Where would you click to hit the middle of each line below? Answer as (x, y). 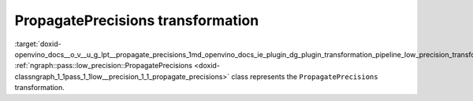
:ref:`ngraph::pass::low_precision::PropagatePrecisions (104, 66)
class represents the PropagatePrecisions (305, 76)
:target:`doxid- (38, 44)
